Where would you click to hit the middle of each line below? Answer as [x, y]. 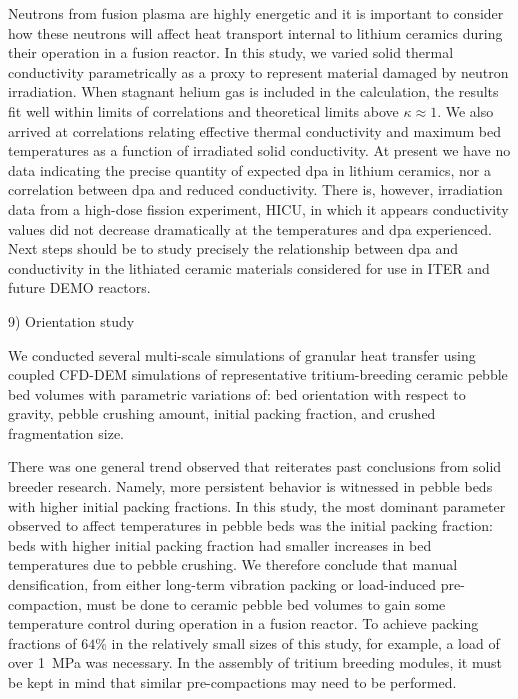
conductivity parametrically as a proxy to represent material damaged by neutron [258, 71]
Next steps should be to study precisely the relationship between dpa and [233, 248]
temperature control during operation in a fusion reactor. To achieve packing [243, 623]
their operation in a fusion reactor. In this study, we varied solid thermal [231, 52]
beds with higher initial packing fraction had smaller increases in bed [220, 544]
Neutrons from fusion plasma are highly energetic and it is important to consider [256, 13]
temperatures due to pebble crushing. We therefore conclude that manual [233, 564]
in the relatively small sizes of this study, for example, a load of [305, 642]
